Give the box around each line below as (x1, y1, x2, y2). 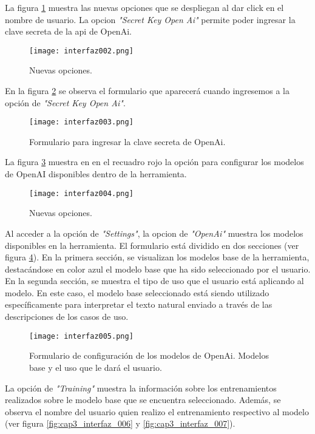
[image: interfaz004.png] (29, 189, 134, 198)
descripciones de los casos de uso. (5, 310, 129, 323)
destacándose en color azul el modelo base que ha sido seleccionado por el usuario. (5, 262, 311, 275)
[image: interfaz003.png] (29, 118, 134, 127)
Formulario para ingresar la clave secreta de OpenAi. (29, 135, 226, 147)
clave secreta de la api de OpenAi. (5, 25, 132, 38)
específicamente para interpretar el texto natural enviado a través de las (5, 298, 273, 311)
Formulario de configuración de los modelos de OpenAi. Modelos (29, 349, 269, 362)
